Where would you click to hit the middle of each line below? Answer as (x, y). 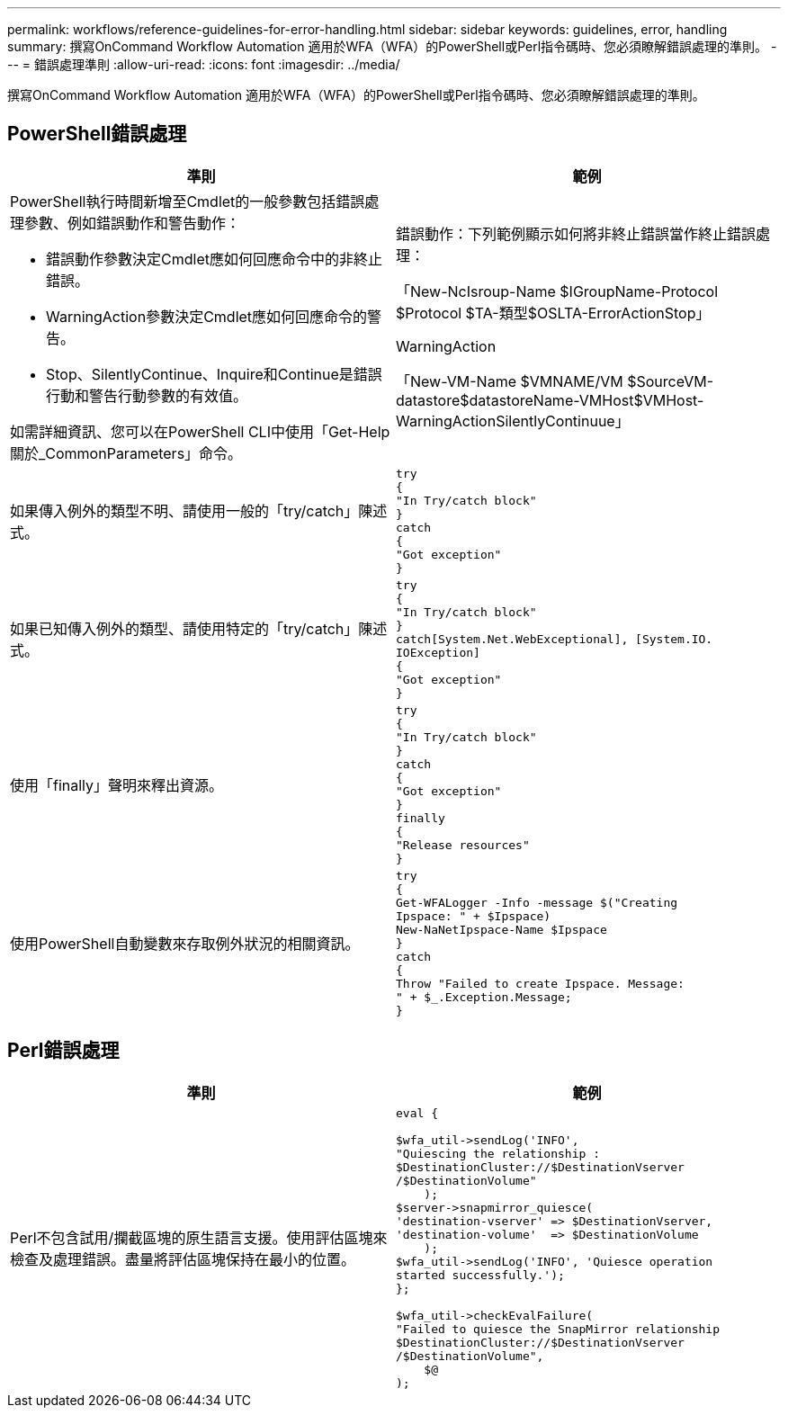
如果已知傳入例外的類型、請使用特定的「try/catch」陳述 (199, 629)
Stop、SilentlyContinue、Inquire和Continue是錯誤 (214, 374)
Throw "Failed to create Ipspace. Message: (540, 983)
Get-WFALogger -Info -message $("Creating (537, 902)
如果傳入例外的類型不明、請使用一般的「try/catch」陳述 (199, 510)
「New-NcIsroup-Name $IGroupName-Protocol (557, 291)
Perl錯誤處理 (63, 1051)
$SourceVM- (671, 381)
